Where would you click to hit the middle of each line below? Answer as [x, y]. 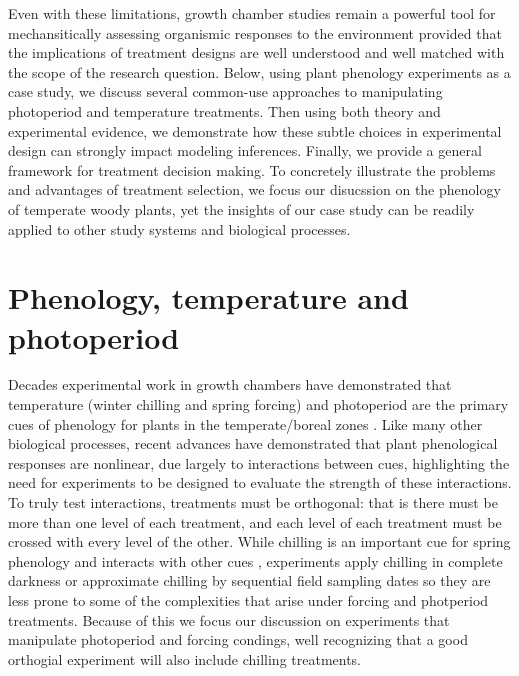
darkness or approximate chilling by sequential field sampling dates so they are [249, 580]
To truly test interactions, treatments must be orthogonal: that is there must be [253, 502]
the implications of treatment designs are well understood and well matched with [256, 52]
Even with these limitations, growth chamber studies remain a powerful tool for [252, 13]
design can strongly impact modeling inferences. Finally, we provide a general [245, 150]
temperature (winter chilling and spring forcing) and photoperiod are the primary [258, 404]
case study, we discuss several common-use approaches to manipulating [225, 91]
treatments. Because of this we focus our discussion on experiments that [229, 619]
